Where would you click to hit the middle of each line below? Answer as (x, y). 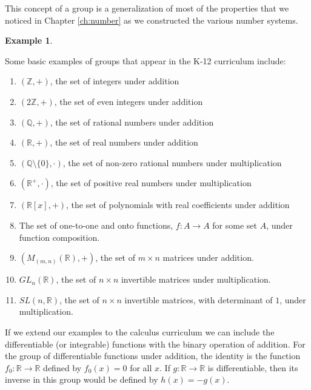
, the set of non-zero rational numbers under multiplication (172, 162)
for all (141, 367)
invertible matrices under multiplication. (196, 279)
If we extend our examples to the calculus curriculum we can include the (140, 331)
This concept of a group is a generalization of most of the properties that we (147, 8)
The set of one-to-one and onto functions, (96, 225)
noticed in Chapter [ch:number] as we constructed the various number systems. (152, 20)
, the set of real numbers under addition (124, 142)
